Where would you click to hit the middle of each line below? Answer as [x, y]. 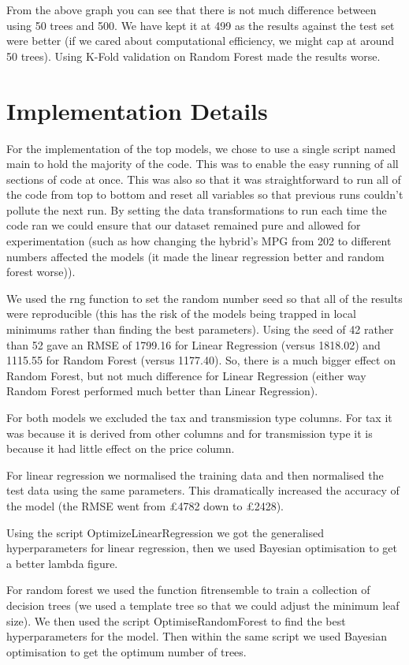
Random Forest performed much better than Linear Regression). [162, 391]
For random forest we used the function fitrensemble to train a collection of [188, 590]
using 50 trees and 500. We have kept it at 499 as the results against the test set [201, 25]
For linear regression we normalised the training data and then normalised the [195, 474]
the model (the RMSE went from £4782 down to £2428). [145, 505]
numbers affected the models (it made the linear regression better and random [195, 256]
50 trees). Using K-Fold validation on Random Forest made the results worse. [193, 56]
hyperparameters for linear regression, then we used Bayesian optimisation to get [202, 548]
